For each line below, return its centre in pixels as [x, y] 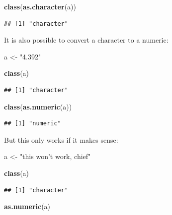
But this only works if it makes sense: [61, 139]
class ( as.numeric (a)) [38, 106]
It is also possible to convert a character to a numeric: [86, 40]
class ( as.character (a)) [40, 6]
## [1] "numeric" [33, 124]
